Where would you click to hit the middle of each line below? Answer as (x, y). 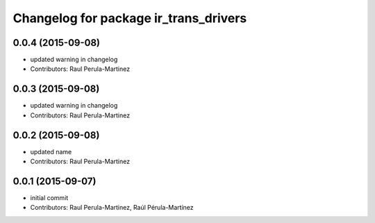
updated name (51, 151)
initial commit (49, 197)
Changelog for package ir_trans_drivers (130, 18)
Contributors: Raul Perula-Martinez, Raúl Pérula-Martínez (112, 208)
